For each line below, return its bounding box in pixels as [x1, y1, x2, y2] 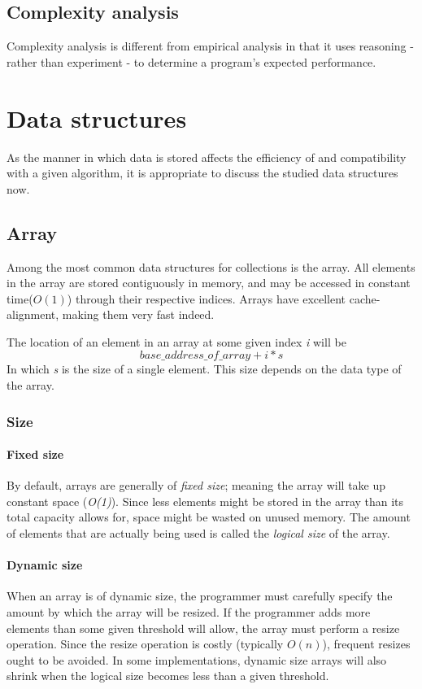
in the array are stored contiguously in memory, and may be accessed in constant [7, 274, 411, 291]
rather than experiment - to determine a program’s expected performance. [7, 53, 376, 70]
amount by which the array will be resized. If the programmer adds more [7, 604, 371, 621]
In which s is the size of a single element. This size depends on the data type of [7, 360, 402, 377]
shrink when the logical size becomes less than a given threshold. [7, 667, 329, 684]
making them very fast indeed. [62, 306, 215, 323]
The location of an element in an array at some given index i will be [7, 333, 346, 350]
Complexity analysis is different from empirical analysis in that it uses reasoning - [7, 37, 414, 55]
